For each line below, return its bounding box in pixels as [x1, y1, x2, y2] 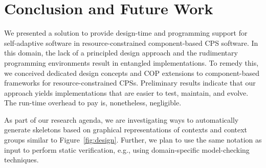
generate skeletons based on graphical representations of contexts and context [4, 124, 248, 135]
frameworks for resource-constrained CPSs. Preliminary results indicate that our [4, 77, 256, 88]
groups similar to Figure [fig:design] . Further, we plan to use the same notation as [4, 134, 262, 145]
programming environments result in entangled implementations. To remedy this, [4, 57, 259, 68]
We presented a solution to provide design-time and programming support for [4, 27, 248, 38]
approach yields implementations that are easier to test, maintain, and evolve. [4, 87, 249, 98]
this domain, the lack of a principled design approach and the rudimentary [4, 47, 238, 58]
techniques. [4, 154, 39, 165]
